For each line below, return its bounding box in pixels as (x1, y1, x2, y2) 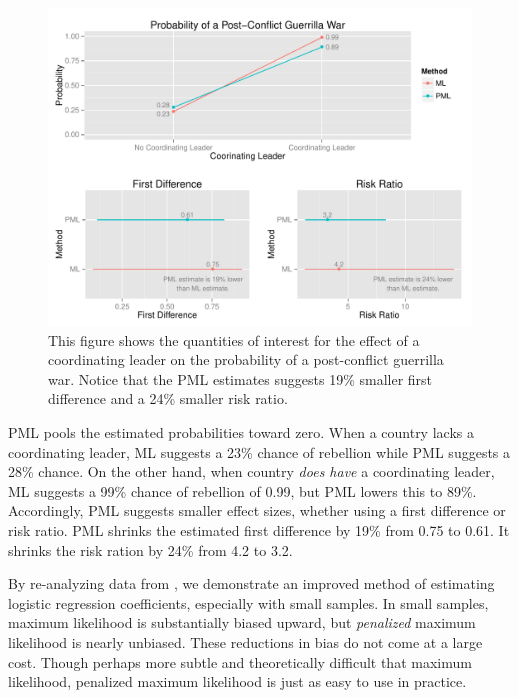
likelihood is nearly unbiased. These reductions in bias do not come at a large (8, 631, 483, 652)
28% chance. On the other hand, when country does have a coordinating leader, (8, 461, 495, 482)
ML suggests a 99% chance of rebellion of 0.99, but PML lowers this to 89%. (8, 480, 477, 501)
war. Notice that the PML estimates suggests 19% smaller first (48, 368, 433, 389)
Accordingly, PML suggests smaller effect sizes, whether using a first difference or (8, 500, 506, 521)
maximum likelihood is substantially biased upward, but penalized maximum (8, 612, 476, 633)
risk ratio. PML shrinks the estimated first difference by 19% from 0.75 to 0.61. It (8, 519, 510, 540)
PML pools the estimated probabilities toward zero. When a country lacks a (8, 421, 474, 442)
